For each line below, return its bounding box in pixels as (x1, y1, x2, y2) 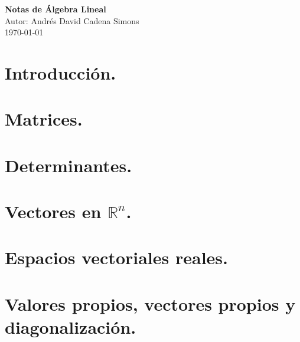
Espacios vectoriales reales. (5, 245, 228, 269)
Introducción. (5, 60, 116, 84)
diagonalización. (5, 315, 136, 339)
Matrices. (5, 107, 83, 131)
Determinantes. (5, 153, 132, 177)
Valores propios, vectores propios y (5, 291, 296, 315)
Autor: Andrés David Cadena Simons (5, 14, 139, 27)
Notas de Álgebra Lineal (5, 3, 106, 15)
